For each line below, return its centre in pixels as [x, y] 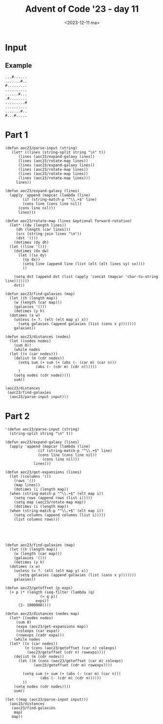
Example [19, 65]
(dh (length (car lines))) [43, 229]
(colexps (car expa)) [38, 631]
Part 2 [18, 416]
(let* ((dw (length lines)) [38, 225]
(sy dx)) [31, 259]
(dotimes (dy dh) [31, 242]
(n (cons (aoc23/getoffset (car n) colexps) [71, 648]
